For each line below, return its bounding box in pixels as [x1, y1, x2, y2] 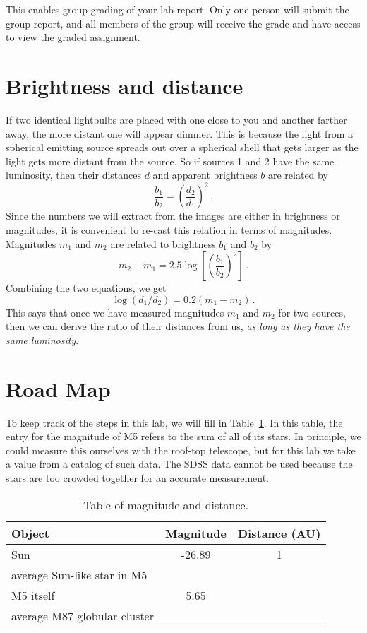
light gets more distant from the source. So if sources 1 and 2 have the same [6, 153, 335, 168]
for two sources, [278, 304, 346, 319]
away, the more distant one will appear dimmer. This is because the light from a [6, 126, 353, 141]
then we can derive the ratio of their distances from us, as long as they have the [6, 319, 350, 333]
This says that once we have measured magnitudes [6, 304, 224, 319]
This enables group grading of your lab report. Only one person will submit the [6, 2, 349, 16]
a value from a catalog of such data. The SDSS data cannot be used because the [6, 456, 353, 471]
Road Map [6, 374, 111, 403]
